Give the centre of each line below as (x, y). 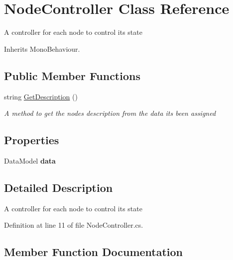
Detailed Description (58, 187)
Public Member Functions (72, 75)
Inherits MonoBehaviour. (42, 48)
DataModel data (30, 160)
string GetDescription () (41, 96)
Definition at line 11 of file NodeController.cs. (74, 225)
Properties (32, 140)
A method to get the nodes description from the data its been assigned (110, 113)
